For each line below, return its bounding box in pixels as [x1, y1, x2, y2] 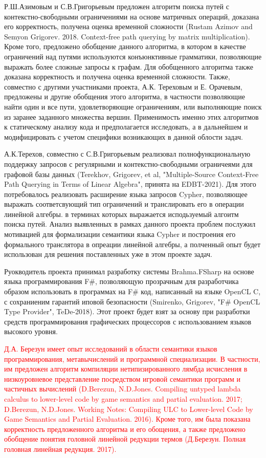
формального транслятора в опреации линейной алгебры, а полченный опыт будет [4, 238, 261, 249]
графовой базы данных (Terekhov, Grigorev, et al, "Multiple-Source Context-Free [4, 168, 259, 179]
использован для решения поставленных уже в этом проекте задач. [4, 249, 212, 259]
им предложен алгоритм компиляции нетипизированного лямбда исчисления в [4, 363, 248, 374]
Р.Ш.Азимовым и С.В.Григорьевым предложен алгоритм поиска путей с [4, 1, 229, 11]
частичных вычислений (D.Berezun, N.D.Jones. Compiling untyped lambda [4, 383, 241, 394]
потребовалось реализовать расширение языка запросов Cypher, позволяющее [4, 188, 248, 199]
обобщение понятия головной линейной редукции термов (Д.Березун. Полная [4, 433, 246, 444]
